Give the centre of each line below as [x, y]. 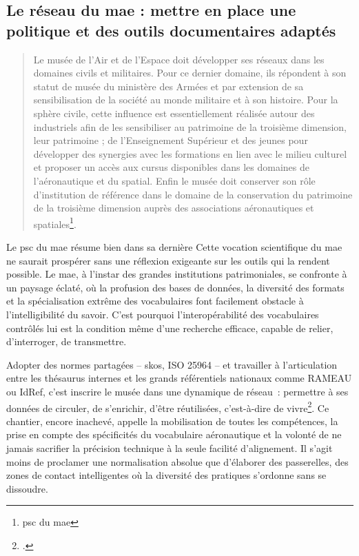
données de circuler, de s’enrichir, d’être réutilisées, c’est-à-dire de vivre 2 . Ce [168, 406]
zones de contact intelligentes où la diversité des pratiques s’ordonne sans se [166, 475]
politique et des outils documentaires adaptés [171, 30]
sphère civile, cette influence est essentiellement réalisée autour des [174, 113]
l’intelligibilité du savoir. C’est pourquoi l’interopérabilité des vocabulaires [163, 314]
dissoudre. [27, 488]
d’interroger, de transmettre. [66, 341]
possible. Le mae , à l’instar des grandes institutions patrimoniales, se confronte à [177, 274]
